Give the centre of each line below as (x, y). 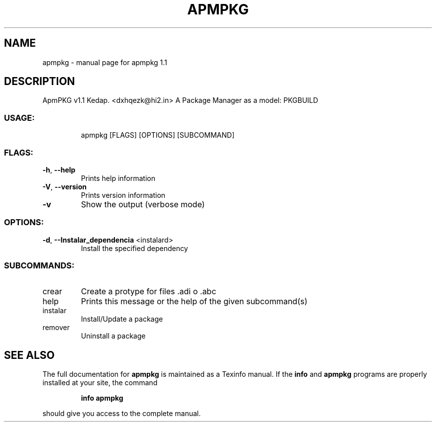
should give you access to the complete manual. (122, 414)
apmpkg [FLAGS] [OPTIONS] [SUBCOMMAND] (158, 135)
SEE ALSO (29, 355)
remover (56, 328)
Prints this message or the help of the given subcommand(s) (194, 301)
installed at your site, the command (100, 383)
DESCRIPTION (40, 82)
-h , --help (59, 170)
